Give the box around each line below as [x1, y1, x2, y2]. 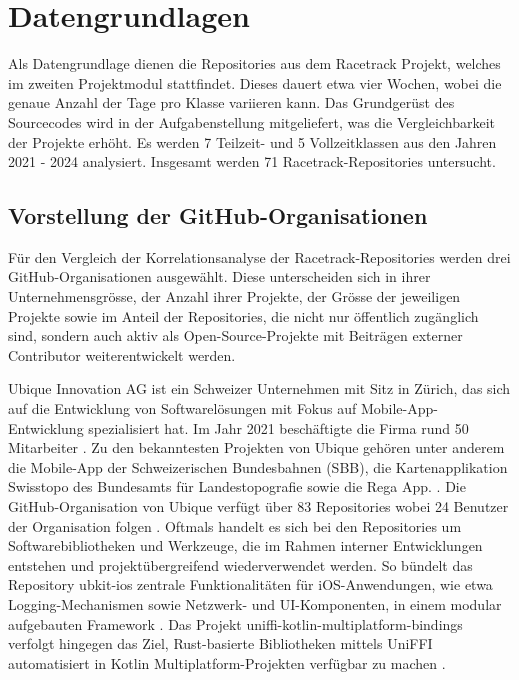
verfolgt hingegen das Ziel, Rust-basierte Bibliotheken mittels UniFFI [8, 633, 433, 654]
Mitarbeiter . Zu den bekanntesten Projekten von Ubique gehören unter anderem [8, 437, 505, 458]
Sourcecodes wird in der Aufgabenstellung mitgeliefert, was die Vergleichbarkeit [8, 111, 495, 132]
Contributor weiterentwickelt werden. [8, 344, 236, 365]
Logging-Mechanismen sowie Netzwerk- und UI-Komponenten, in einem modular [8, 593, 502, 614]
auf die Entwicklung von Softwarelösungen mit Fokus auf [8, 398, 357, 419]
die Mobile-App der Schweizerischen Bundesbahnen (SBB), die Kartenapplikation [8, 456, 508, 477]
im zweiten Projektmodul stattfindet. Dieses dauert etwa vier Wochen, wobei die [8, 72, 502, 93]
